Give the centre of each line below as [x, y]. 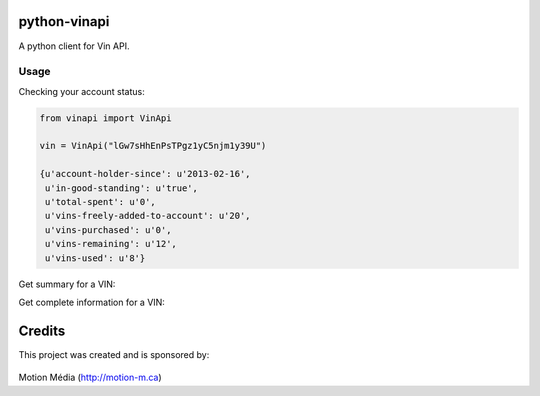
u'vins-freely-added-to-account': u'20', [148, 216]
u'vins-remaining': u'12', [111, 244]
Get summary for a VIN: [67, 284]
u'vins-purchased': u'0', [108, 229]
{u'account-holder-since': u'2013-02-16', [145, 174]
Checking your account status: [81, 91]
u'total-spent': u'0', [101, 201]
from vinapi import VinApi [105, 118]
